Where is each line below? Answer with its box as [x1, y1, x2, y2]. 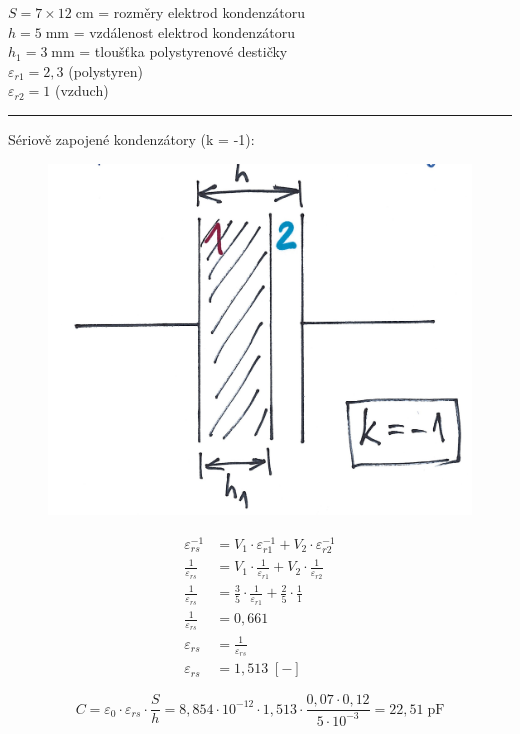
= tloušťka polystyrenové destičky [79, 41, 288, 62]
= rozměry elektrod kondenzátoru [98, 2, 305, 22]
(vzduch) [54, 80, 109, 101]
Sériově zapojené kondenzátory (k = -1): [8, 128, 255, 149]
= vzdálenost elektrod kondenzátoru [73, 21, 296, 42]
